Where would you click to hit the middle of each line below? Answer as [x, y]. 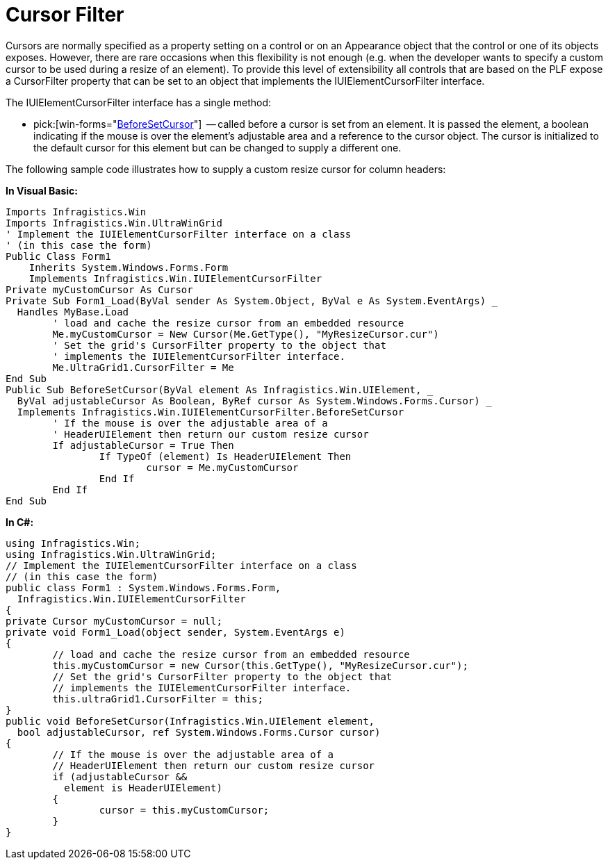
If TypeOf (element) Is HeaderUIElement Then [225, 456]
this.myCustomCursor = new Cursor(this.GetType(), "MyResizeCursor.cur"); [260, 665]
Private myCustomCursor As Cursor [99, 289]
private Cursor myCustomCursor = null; [114, 621]
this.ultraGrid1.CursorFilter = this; [158, 699]
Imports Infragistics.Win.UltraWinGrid [114, 223]
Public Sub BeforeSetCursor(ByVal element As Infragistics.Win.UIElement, [214, 389]
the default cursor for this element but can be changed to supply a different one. [217, 147]
